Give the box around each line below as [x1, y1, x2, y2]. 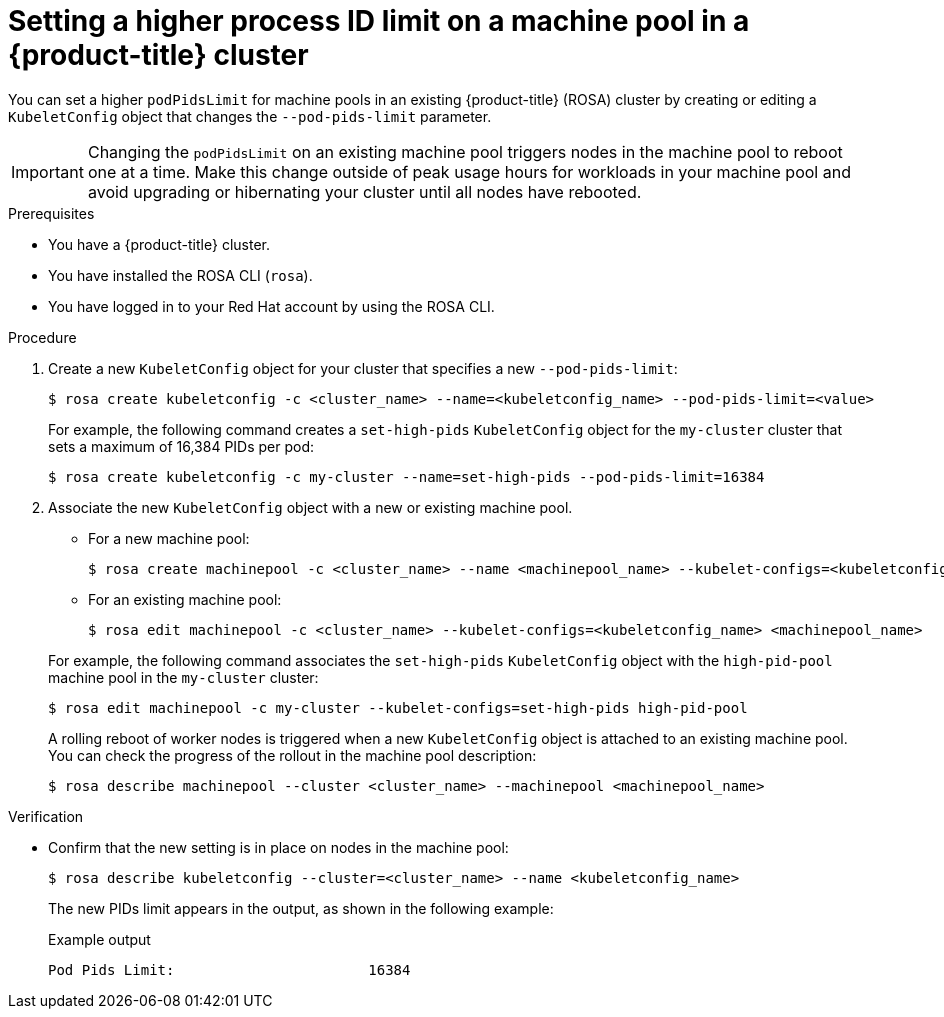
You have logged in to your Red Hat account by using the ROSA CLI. [48, 297, 495, 315]
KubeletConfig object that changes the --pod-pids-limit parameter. [8, 107, 492, 125]
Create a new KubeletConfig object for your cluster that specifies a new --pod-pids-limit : [48, 359, 678, 377]
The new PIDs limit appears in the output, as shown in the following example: [48, 899, 554, 917]
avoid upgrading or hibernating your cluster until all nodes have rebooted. [87, 181, 642, 202]
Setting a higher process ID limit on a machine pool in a [8, 4, 750, 38]
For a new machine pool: [88, 529, 250, 547]
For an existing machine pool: [88, 590, 282, 608]
